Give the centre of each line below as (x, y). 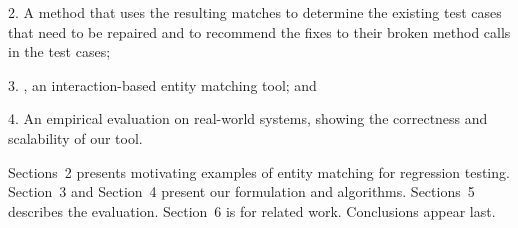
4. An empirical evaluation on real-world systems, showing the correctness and (248, 118)
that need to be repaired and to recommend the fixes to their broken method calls (259, 31)
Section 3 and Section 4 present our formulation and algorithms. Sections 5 (241, 191)
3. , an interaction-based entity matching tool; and (162, 84)
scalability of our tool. (75, 137)
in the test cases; (59, 51)
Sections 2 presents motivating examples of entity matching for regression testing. (259, 171)
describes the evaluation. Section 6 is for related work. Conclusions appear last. (252, 210)
